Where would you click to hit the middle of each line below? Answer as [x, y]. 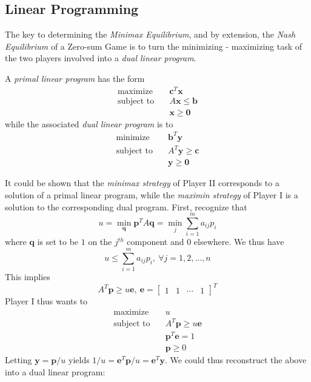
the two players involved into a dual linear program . [101, 58]
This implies [28, 277]
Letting [18, 360]
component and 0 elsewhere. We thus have [206, 242]
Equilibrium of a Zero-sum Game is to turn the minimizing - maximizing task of [154, 46]
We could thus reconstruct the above [238, 360]
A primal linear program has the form [75, 78]
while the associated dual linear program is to [89, 123]
